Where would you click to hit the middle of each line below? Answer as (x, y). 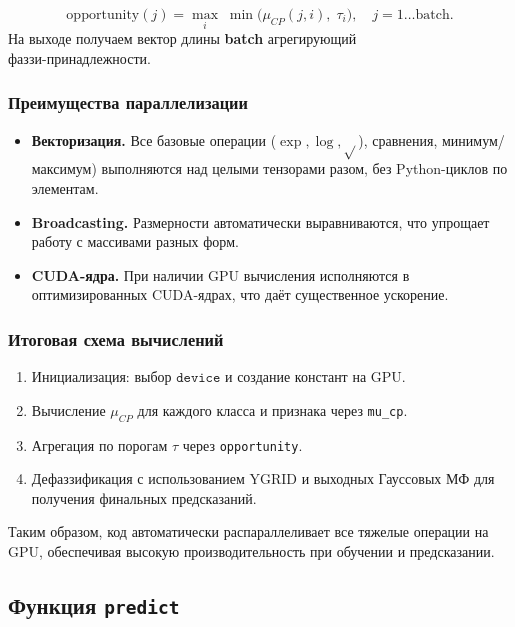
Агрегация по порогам (99, 444)
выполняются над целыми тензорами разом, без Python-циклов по (304, 168)
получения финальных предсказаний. (144, 497)
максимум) (64, 168)
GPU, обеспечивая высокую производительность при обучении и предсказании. (251, 551)
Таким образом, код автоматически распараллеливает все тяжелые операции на (248, 531)
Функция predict (94, 604)
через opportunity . (242, 444)
